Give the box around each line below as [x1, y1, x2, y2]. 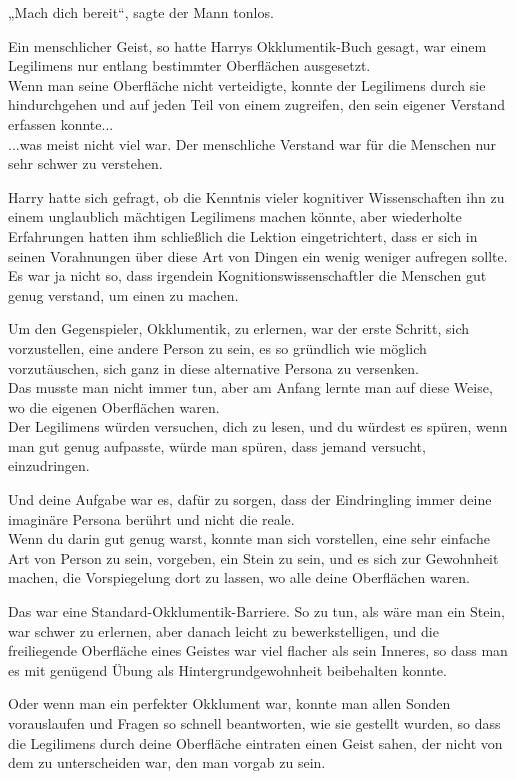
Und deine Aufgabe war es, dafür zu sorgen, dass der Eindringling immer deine [8, 489, 492, 510]
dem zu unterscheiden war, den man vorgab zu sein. [8, 752, 326, 773]
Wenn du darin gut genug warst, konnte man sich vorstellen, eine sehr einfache [8, 528, 490, 549]
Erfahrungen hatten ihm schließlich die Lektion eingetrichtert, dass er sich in [8, 225, 478, 246]
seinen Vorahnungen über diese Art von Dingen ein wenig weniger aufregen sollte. [8, 245, 508, 266]
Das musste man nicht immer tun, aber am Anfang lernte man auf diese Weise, [8, 377, 493, 398]
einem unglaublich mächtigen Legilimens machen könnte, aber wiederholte [8, 206, 462, 227]
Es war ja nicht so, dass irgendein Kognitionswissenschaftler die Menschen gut [8, 265, 487, 286]
